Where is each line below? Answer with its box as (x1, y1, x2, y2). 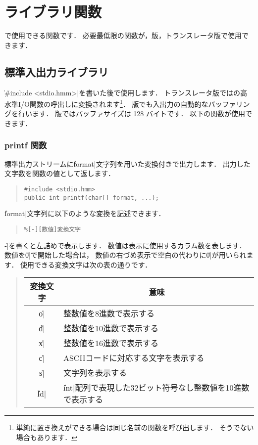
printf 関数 (4, 139, 47, 151)
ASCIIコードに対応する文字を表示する (63, 352, 205, 364)
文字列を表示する (63, 367, 127, 379)
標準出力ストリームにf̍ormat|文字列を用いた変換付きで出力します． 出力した (4, 158, 251, 169)
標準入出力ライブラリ (4, 64, 108, 79)
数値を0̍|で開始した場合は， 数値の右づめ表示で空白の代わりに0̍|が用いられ (4, 250, 247, 260)
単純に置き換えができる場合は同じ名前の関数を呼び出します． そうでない (16, 422, 254, 433)
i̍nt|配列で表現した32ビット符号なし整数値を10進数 (63, 382, 250, 394)
